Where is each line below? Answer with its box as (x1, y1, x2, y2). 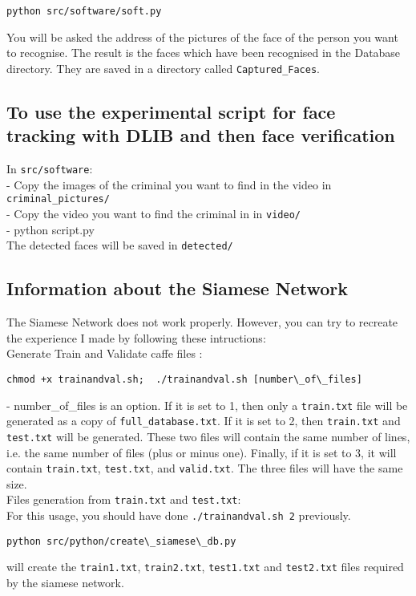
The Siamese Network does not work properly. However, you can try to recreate (6, 314, 398, 330)
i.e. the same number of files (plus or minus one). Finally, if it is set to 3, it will (6, 444, 397, 460)
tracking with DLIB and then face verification (6, 123, 395, 148)
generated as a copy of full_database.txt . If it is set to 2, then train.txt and (6, 412, 401, 429)
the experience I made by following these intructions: (6, 329, 266, 346)
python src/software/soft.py (6, 6, 162, 17)
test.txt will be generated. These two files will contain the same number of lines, (6, 428, 410, 444)
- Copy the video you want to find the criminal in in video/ (6, 205, 301, 221)
